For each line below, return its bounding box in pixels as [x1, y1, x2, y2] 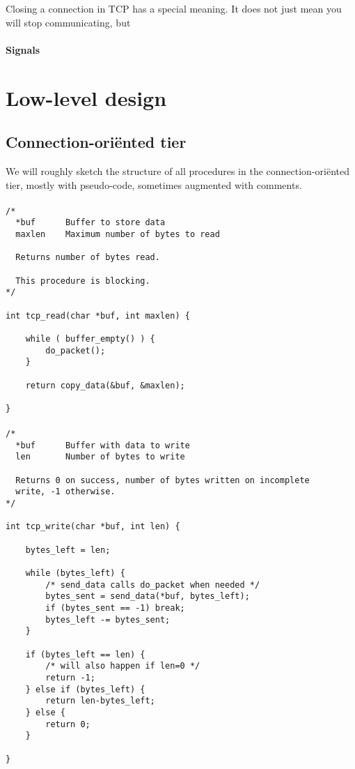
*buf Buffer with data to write [15, 440, 190, 450]
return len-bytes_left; [45, 696, 155, 706]
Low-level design [6, 83, 167, 112]
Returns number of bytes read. [15, 252, 160, 263]
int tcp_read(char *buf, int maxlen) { [6, 310, 190, 321]
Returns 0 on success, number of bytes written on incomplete [15, 475, 310, 485]
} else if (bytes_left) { [25, 684, 145, 694]
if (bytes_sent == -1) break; [45, 602, 185, 613]
